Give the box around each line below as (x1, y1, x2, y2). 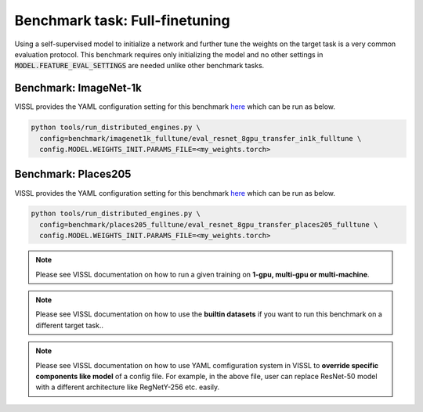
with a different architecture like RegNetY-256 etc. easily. (35, 382, 220, 392)
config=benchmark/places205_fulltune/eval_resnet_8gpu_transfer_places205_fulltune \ (39, 220, 378, 229)
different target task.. (35, 320, 103, 330)
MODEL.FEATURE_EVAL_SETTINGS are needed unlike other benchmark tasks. (14, 61, 265, 70)
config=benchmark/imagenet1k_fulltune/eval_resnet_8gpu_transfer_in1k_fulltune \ (39, 134, 362, 143)
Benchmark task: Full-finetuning (14, 12, 230, 29)
